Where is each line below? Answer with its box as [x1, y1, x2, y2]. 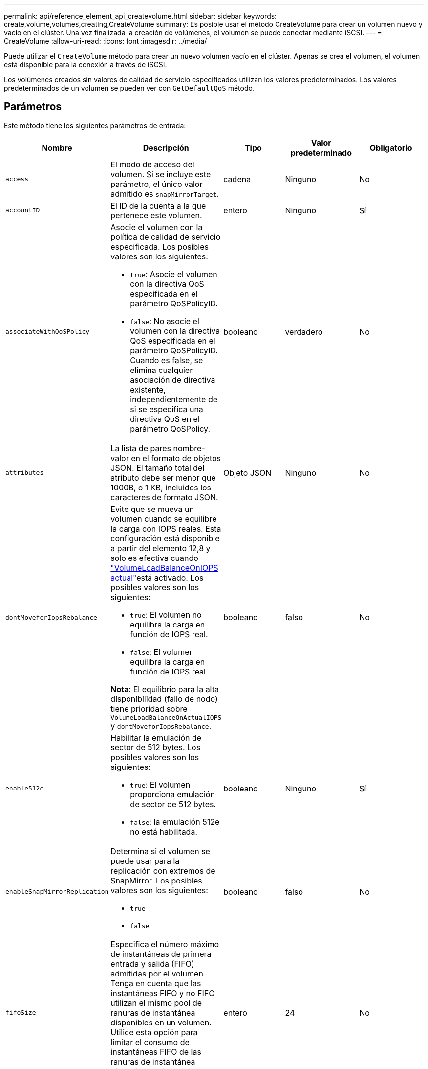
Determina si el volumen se [110, 846, 210, 856]
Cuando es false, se [130, 355, 203, 365]
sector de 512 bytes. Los [110, 742, 201, 752]
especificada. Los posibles [110, 241, 209, 252]
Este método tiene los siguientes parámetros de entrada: [4, 121, 186, 130]
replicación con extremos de [110, 865, 215, 876]
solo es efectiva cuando [110, 553, 198, 563]
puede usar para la [110, 856, 180, 866]
